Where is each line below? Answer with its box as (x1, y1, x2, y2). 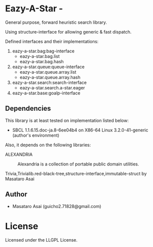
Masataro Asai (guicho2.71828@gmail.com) (12, 203, 102, 209)
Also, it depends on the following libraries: (5, 142, 91, 148)
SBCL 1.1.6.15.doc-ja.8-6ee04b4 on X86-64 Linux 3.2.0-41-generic (12, 127, 149, 133)
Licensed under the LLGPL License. (5, 237, 78, 243)
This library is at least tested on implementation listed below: (5, 117, 129, 123)
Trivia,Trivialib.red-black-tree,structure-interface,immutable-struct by (5, 170, 147, 176)
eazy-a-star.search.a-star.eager (19, 84, 85, 90)
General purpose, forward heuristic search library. (5, 19, 107, 25)
